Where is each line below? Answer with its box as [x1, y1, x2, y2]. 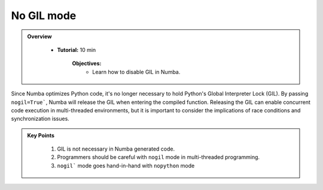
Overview [27, 33, 52, 40]
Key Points [27, 131, 55, 139]
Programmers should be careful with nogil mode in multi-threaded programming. [57, 154, 260, 161]
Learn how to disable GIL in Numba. [92, 68, 181, 75]
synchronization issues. [11, 115, 70, 122]
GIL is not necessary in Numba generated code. [57, 145, 175, 152]
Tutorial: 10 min [57, 46, 96, 53]
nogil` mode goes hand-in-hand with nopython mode [57, 162, 195, 169]
